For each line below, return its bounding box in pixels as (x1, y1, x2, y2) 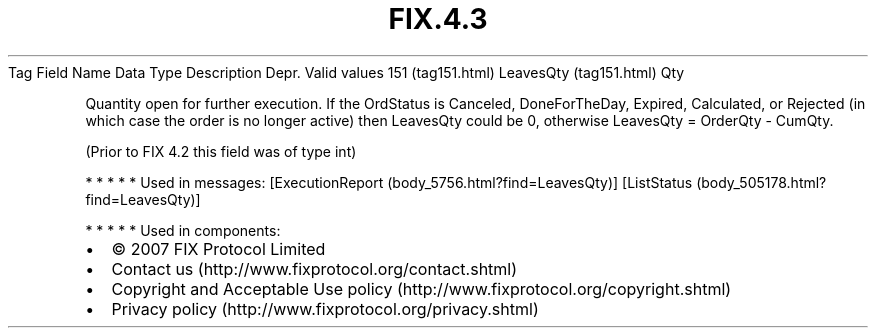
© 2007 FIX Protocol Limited (111, 238, 326, 259)
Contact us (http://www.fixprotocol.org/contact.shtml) (111, 258, 518, 279)
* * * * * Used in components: (85, 221, 281, 239)
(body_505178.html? (696, 173, 827, 191)
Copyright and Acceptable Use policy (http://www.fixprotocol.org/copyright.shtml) (111, 278, 732, 299)
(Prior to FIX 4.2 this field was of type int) (85, 142, 357, 160)
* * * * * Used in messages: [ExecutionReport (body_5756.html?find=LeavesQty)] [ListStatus (85, 173, 693, 191)
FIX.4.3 (388, 2, 488, 36)
